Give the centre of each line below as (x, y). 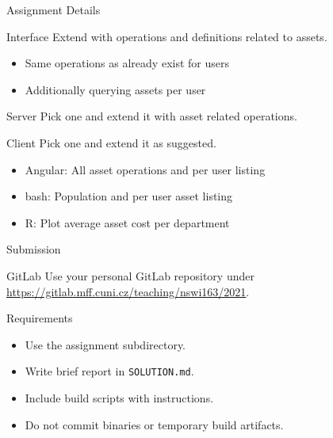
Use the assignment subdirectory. (105, 344)
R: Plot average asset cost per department (127, 222)
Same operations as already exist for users (127, 63)
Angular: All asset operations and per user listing (145, 169)
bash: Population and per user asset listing (129, 196)
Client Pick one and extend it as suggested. (111, 142)
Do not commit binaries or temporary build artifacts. (154, 424)
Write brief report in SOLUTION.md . (109, 371)
